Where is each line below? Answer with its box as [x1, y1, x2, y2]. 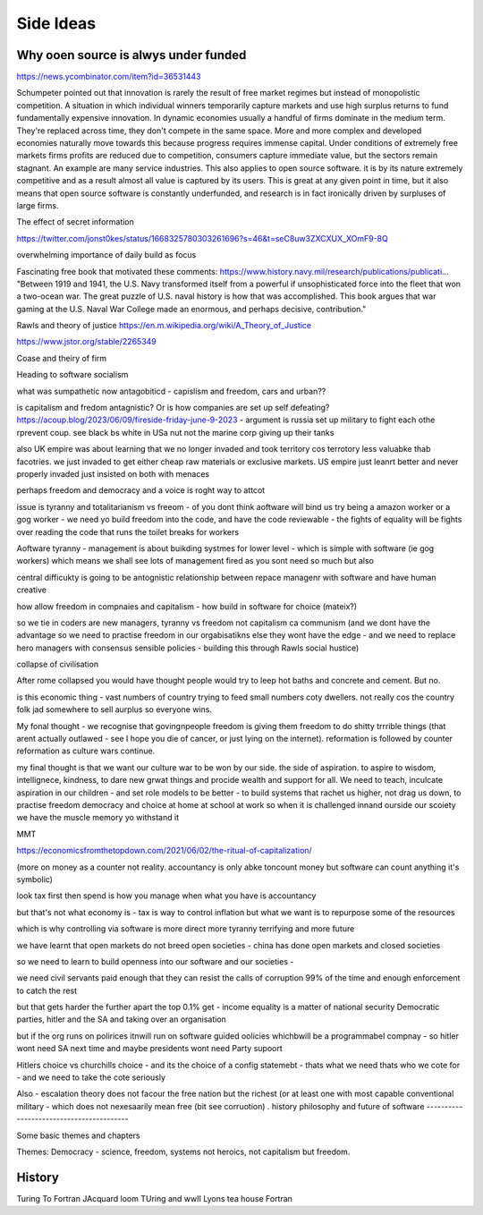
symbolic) [16, 873, 54, 885]
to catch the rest [16, 985, 78, 996]
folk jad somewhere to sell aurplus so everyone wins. [16, 704, 212, 715]
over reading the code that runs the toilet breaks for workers [16, 526, 240, 537]
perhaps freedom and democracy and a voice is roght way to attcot [16, 485, 266, 496]
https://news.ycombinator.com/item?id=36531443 [16, 72, 201, 82]
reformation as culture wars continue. [16, 745, 156, 756]
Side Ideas [16, 13, 97, 33]
